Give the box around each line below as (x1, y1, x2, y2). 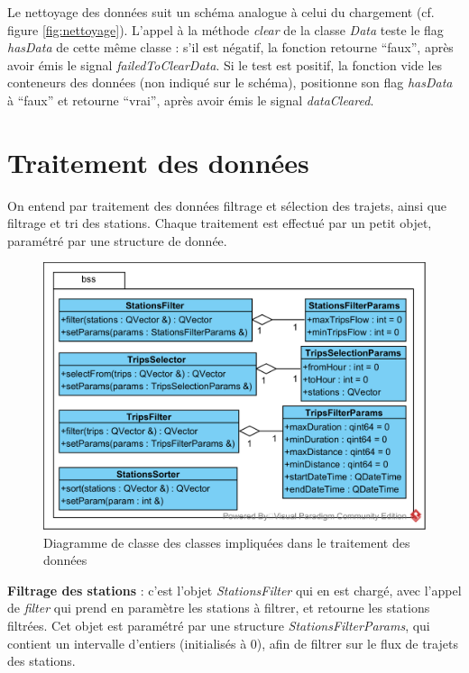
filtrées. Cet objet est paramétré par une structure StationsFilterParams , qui (7, 615, 430, 634)
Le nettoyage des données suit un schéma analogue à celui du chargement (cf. (7, 3, 435, 21)
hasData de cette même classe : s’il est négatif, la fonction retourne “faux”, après (7, 38, 454, 57)
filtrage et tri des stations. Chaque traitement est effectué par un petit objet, (7, 214, 432, 232)
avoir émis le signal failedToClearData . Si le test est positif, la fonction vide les (7, 55, 443, 74)
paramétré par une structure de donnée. (7, 231, 227, 250)
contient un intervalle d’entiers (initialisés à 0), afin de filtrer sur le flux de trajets (7, 633, 458, 652)
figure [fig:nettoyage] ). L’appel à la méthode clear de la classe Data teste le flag (7, 20, 444, 39)
